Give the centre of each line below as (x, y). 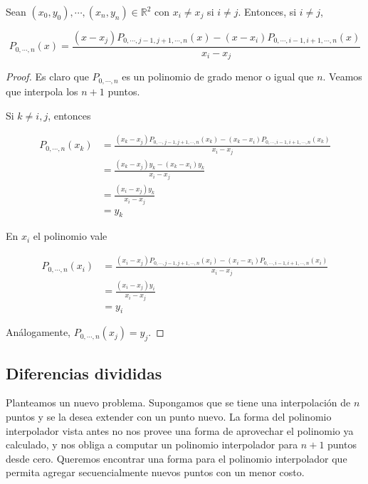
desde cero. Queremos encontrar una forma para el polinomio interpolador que (177, 458)
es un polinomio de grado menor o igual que (218, 77)
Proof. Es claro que (47, 77)
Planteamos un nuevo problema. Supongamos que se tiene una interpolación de (178, 403)
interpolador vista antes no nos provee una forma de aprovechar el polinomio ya (180, 430)
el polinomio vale (70, 236)
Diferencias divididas (84, 373)
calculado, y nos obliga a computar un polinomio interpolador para (152, 444)
